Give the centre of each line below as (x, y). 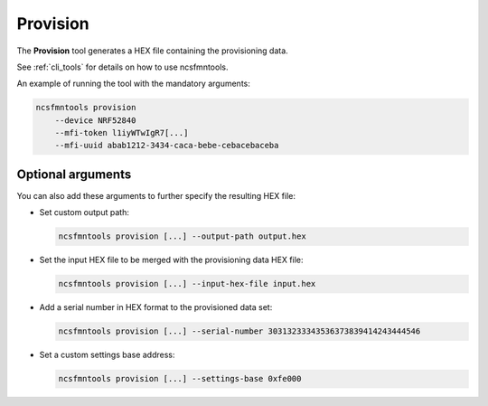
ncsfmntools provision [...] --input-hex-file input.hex (187, 284)
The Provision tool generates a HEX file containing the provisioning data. (152, 51)
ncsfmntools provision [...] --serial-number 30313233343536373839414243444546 (239, 331)
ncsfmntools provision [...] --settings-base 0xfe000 (180, 379)
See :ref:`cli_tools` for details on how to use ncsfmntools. (122, 67)
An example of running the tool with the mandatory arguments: (133, 84)
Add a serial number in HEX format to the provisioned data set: (156, 307)
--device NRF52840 (95, 120)
